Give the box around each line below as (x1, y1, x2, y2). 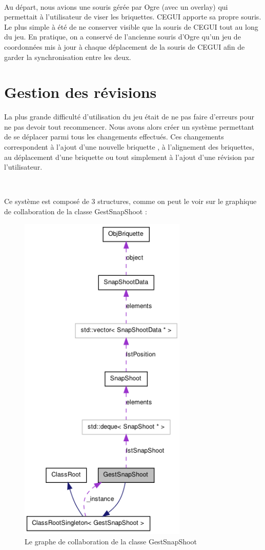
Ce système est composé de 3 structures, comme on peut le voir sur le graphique (4, 196, 257, 207)
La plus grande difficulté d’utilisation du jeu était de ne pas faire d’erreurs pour (4, 111, 255, 122)
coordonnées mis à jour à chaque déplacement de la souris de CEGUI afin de (4, 41, 245, 52)
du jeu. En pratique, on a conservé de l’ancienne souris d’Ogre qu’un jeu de (4, 31, 241, 42)
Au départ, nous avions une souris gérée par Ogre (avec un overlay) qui (4, 1, 228, 12)
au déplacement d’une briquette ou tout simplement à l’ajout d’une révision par (4, 151, 255, 162)
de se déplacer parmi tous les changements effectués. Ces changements (4, 131, 224, 142)
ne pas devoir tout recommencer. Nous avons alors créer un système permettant (4, 121, 254, 132)
